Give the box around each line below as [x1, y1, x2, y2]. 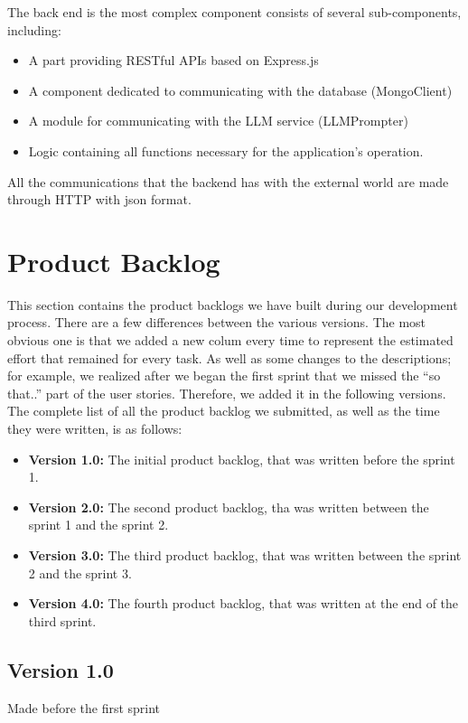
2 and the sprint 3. [28, 563, 132, 582]
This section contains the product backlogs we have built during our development [7, 295, 458, 314]
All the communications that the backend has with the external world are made [7, 172, 449, 191]
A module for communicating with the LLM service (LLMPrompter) [28, 111, 408, 130]
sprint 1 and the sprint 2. [28, 515, 169, 534]
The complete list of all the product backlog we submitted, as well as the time [7, 401, 440, 420]
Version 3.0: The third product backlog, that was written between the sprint [28, 546, 462, 564]
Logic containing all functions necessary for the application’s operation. [28, 141, 424, 160]
